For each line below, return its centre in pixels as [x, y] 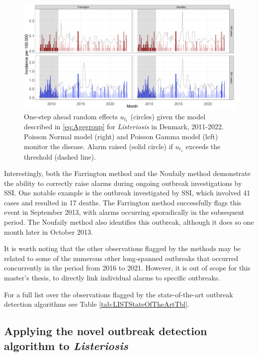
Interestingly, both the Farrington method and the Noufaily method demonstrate [128, 173]
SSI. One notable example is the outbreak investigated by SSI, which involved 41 [127, 193]
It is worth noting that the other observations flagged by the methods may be [123, 248]
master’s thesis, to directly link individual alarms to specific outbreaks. [112, 278]
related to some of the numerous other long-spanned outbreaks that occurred [121, 258]
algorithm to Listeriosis [66, 345]
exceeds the [203, 146]
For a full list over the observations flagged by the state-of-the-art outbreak [119, 294]
